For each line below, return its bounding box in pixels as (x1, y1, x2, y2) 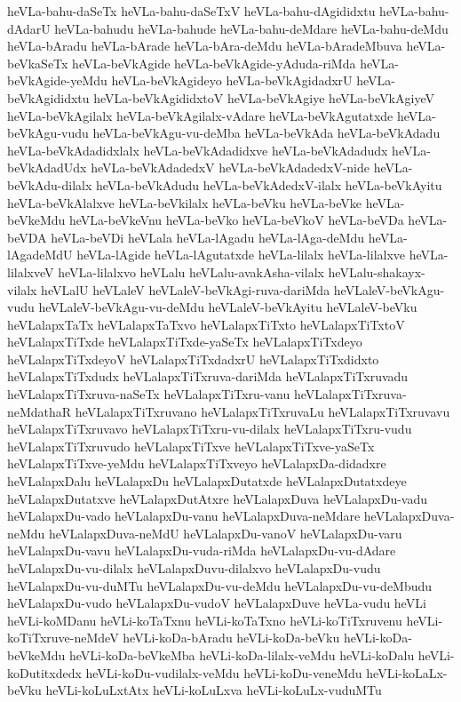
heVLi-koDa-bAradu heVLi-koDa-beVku (123, 628, 340, 647)
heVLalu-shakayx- (328, 262, 425, 281)
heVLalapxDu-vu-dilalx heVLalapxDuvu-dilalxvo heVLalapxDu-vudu (7, 559, 381, 577)
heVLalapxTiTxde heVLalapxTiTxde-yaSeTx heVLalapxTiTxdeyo (7, 332, 362, 351)
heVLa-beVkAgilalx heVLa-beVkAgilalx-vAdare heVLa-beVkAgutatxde (7, 106, 393, 124)
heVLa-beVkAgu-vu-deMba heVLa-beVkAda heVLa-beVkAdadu (92, 124, 441, 142)
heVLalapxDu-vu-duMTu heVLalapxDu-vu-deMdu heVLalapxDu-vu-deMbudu (7, 576, 433, 594)
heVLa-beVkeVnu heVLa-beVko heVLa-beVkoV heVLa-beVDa (69, 211, 404, 229)
